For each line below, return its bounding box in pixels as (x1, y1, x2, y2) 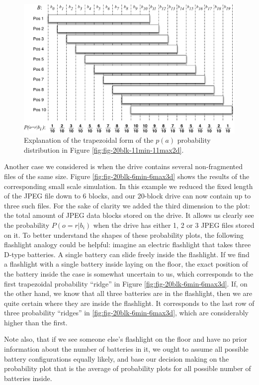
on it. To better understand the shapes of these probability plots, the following (4, 229, 244, 240)
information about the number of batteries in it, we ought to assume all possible (4, 344, 249, 354)
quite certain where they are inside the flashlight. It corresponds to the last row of (4, 297, 255, 308)
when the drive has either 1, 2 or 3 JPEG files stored (93, 219, 255, 230)
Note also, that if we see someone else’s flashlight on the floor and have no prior (4, 334, 247, 344)
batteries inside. (4, 373, 52, 383)
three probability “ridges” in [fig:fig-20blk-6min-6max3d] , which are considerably (4, 307, 249, 318)
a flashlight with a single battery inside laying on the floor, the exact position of (4, 259, 248, 269)
